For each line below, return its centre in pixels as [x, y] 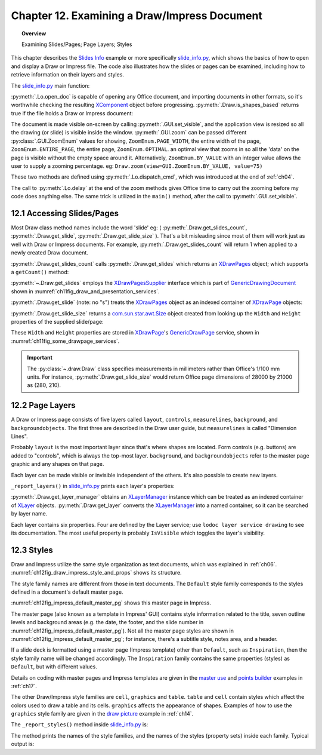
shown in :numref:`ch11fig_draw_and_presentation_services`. [86, 291]
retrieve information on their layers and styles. [68, 75]
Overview [34, 33]
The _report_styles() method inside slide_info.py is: [80, 725]
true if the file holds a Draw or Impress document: [72, 113]
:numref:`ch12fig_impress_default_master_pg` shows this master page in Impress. [111, 603]
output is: [23, 744]
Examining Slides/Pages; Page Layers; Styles [77, 44]
